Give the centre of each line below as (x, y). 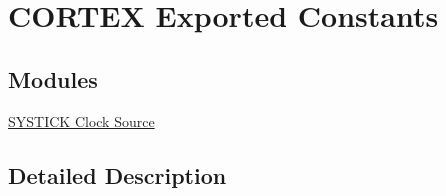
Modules (53, 78)
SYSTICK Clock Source (81, 120)
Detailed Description (117, 174)
